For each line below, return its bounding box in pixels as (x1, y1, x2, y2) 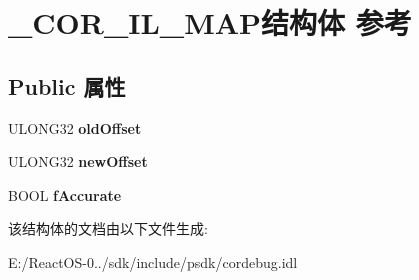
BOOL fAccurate (8, 184, 122, 205)
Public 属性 (8, 70, 126, 101)
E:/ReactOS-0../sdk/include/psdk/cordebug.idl (8, 251, 298, 272)
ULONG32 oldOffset (8, 117, 142, 138)
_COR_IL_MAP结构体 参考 (8, 2, 412, 43)
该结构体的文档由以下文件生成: (8, 218, 208, 239)
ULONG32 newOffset (8, 151, 148, 172)
